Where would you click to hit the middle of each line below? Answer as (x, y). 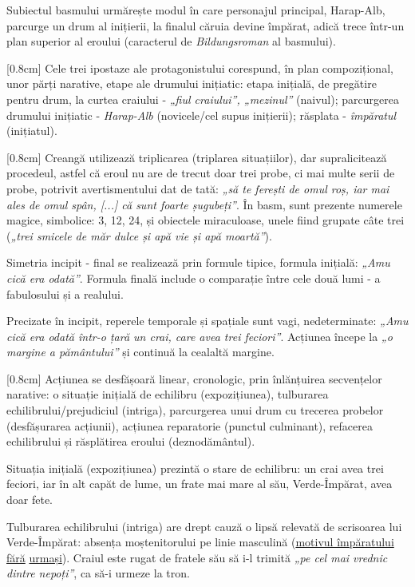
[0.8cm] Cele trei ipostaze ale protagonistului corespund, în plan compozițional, (200, 67)
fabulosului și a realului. (65, 293)
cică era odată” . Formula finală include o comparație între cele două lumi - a (194, 278)
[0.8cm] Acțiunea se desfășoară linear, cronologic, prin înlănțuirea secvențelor (194, 378)
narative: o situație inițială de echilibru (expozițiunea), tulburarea (168, 394)
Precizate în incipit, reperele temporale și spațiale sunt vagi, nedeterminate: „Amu (207, 321)
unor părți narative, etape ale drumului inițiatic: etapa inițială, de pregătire (192, 83)
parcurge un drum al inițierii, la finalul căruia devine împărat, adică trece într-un (206, 25)
